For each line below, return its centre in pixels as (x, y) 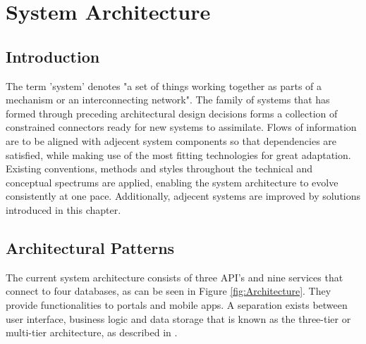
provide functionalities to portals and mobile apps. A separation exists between (177, 304)
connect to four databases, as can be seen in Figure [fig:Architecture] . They (169, 291)
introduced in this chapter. (63, 209)
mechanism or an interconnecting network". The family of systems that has (168, 100)
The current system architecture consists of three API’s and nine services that (175, 277)
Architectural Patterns (90, 247)
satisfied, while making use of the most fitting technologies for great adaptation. (178, 154)
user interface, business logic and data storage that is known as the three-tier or (178, 318)
